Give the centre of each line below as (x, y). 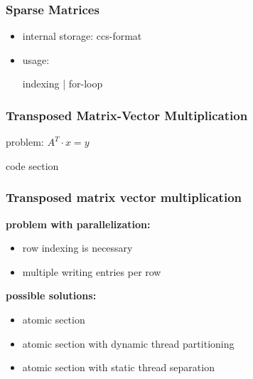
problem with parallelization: (78, 224)
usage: (36, 59)
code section (32, 165)
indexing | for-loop (63, 84)
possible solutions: (51, 295)
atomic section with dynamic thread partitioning (128, 343)
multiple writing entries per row (92, 271)
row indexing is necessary (77, 248)
